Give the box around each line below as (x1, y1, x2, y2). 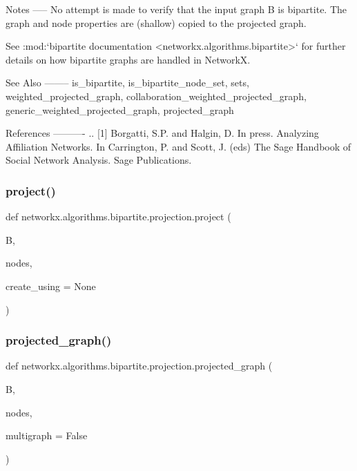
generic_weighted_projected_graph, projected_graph (6, 102, 234, 117)
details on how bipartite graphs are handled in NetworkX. (6, 52, 251, 66)
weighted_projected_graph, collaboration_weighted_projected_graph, (6, 88, 307, 103)
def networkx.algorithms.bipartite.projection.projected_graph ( (6, 358, 273, 373)
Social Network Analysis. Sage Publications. (6, 153, 192, 167)
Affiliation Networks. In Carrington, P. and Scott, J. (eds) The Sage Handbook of (6, 139, 351, 153)
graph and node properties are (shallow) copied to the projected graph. (6, 15, 307, 30)
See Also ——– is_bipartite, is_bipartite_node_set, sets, (6, 75, 249, 90)
